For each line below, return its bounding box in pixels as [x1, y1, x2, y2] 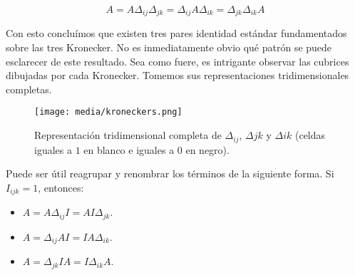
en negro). [185, 142, 230, 157]
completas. [6, 81, 52, 96]
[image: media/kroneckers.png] [34, 107, 182, 118]
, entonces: [38, 180, 84, 194]
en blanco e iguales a [83, 142, 175, 157]
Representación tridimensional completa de [34, 128, 222, 142]
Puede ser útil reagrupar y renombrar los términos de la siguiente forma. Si [6, 166, 334, 181]
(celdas [294, 128, 326, 142]
